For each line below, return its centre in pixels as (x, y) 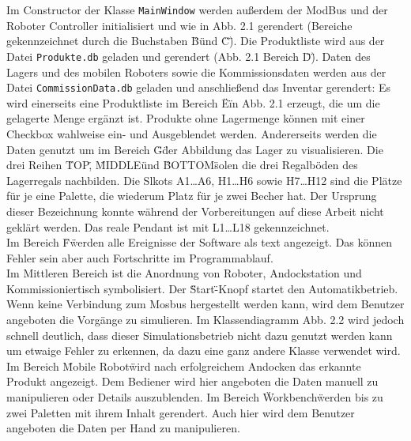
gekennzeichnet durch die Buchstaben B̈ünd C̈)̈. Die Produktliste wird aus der (196, 41)
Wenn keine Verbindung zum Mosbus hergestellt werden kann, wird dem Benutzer (205, 304)
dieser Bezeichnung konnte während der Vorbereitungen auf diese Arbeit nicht (195, 211)
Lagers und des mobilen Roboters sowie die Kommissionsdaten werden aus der (196, 72)
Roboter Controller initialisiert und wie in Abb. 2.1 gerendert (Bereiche (179, 25)
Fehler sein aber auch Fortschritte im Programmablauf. (140, 257)
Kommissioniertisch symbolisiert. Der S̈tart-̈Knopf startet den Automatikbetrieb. (202, 288)
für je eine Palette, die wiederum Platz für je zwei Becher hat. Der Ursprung (192, 196)
